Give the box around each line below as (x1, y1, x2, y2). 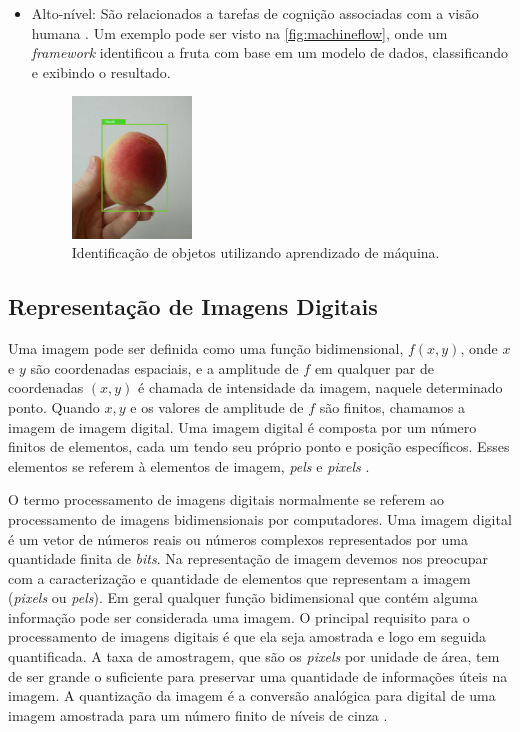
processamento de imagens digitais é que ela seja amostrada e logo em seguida (8, 626, 487, 647)
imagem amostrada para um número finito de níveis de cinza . (8, 704, 388, 725)
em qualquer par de (314, 357, 434, 378)
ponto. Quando (8, 396, 100, 417)
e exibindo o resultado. (31, 61, 171, 82)
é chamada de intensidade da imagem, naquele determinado (138, 377, 503, 398)
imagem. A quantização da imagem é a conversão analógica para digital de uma (8, 685, 496, 706)
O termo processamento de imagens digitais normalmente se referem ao (8, 489, 445, 510)
